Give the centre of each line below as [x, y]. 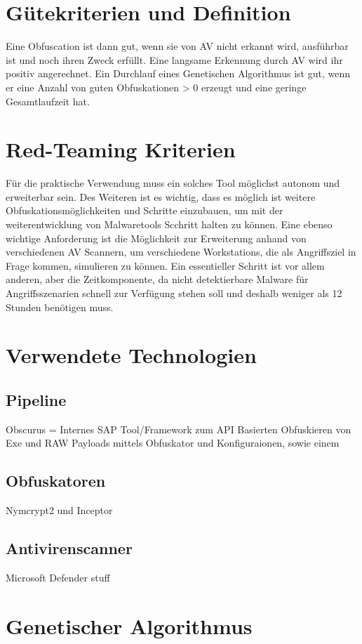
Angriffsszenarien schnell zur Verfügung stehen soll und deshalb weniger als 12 [174, 293]
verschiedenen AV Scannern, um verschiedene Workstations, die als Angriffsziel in [181, 252]
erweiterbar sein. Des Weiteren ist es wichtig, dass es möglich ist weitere [161, 196]
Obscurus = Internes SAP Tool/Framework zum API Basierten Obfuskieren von [179, 429]
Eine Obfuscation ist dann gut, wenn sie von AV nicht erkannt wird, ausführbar [177, 46]
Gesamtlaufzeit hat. [48, 101]
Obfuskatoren [56, 481]
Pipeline [36, 399]
